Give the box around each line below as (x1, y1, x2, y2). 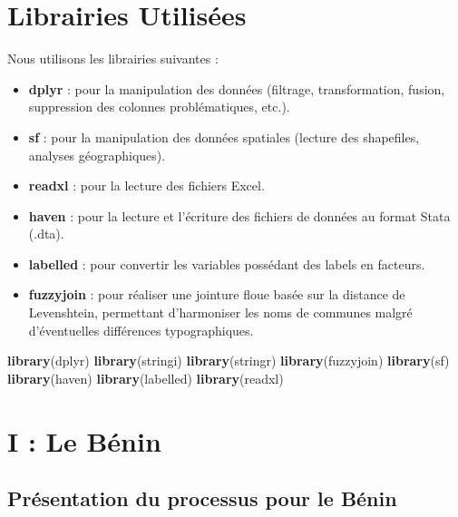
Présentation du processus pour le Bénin (7, 484, 397, 512)
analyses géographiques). (28, 145, 166, 164)
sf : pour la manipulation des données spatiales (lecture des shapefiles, (28, 127, 420, 146)
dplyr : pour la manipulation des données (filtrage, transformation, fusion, (28, 79, 445, 98)
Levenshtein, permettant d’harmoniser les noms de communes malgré (28, 303, 413, 322)
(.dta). (28, 224, 64, 243)
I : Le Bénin (7, 422, 161, 459)
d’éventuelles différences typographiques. (28, 320, 254, 339)
